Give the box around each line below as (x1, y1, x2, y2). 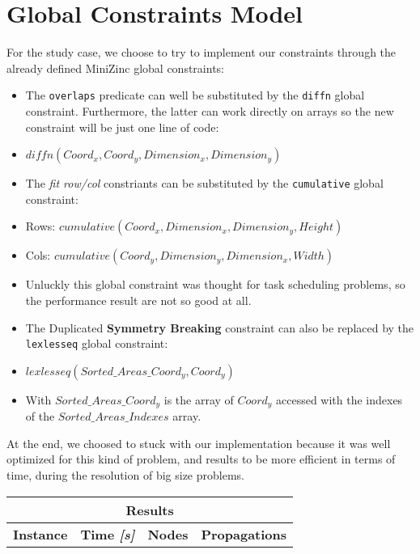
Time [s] (80, 524, 135, 543)
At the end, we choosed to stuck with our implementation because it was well (6, 434, 391, 451)
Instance (13, 524, 68, 543)
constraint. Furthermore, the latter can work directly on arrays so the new (25, 102, 394, 119)
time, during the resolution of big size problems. (6, 467, 244, 484)
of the (25, 408, 55, 425)
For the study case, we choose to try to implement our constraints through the (6, 44, 397, 61)
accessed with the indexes (275, 391, 403, 408)
